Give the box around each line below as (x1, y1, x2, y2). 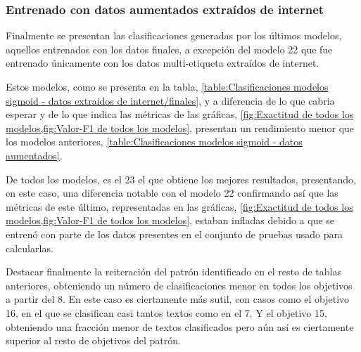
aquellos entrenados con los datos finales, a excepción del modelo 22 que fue (6, 41, 333, 56)
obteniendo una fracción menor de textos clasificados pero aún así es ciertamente (6, 319, 354, 334)
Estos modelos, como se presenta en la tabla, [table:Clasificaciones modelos (6, 79, 329, 93)
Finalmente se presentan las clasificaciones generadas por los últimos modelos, (6, 28, 342, 43)
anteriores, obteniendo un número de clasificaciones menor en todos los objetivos (6, 278, 353, 292)
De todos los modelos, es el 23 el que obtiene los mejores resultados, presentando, (6, 171, 356, 186)
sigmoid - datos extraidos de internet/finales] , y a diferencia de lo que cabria (6, 93, 335, 107)
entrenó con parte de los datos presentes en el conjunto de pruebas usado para (6, 226, 343, 241)
